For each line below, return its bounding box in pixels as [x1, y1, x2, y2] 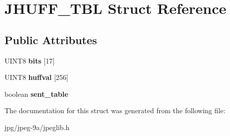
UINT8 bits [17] [4, 55, 55, 66]
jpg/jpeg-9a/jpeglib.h [4, 122, 70, 132]
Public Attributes [4, 32, 97, 47]
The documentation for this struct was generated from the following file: [4, 105, 226, 116]
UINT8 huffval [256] [4, 72, 69, 82]
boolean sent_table [4, 88, 68, 99]
